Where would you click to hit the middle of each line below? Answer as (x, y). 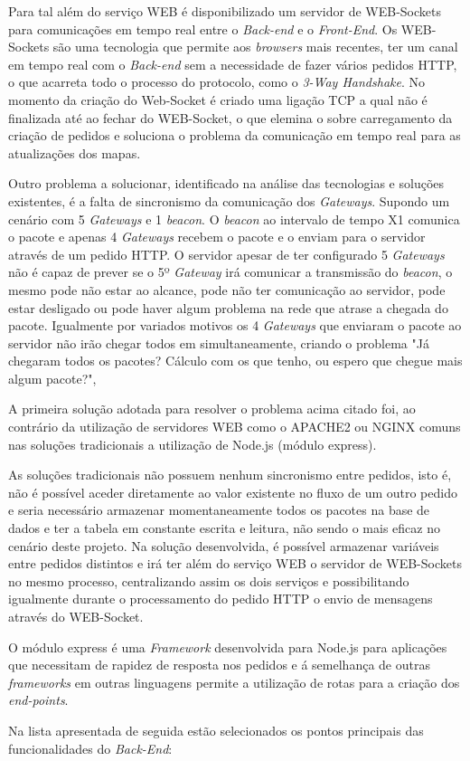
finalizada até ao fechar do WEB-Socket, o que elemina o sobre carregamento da (230, 117)
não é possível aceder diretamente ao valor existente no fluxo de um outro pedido (233, 492)
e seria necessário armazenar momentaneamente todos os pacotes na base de (219, 510)
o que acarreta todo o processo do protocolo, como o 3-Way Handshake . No (216, 82)
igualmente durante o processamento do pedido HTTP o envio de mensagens (221, 599)
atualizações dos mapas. (75, 152)
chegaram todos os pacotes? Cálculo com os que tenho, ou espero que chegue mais (235, 361)
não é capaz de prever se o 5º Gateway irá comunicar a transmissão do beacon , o (230, 272)
